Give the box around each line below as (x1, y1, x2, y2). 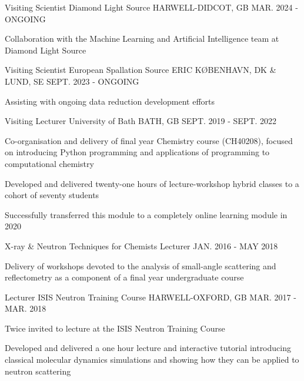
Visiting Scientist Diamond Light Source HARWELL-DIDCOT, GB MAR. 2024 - (5, 1, 298, 13)
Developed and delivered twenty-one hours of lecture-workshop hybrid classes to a (5, 177, 299, 189)
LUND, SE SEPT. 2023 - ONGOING (5, 75, 139, 87)
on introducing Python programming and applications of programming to (5, 146, 270, 158)
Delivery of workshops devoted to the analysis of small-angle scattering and (5, 259, 276, 272)
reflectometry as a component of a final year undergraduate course (5, 271, 244, 283)
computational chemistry (5, 157, 94, 169)
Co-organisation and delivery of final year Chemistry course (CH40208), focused (5, 134, 293, 146)
